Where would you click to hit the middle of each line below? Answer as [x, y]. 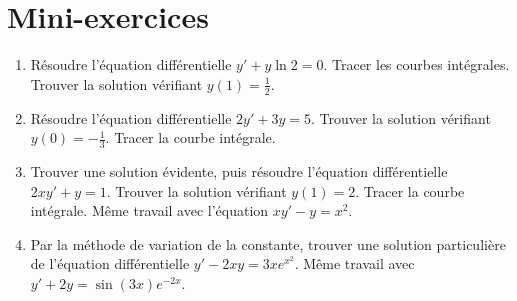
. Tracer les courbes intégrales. [416, 64]
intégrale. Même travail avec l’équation [149, 210]
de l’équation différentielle [110, 263]
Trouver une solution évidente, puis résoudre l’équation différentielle [239, 170]
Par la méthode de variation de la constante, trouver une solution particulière [268, 243]
